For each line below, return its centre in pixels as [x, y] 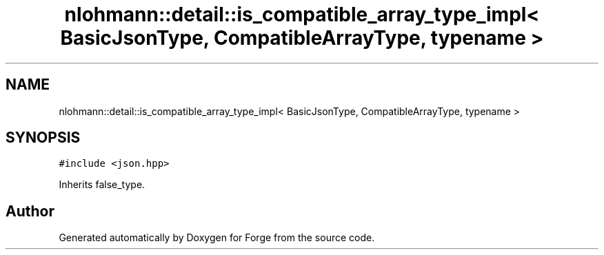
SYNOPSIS [43, 138]
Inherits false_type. [102, 185]
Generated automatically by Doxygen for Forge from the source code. [217, 238]
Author [30, 211]
